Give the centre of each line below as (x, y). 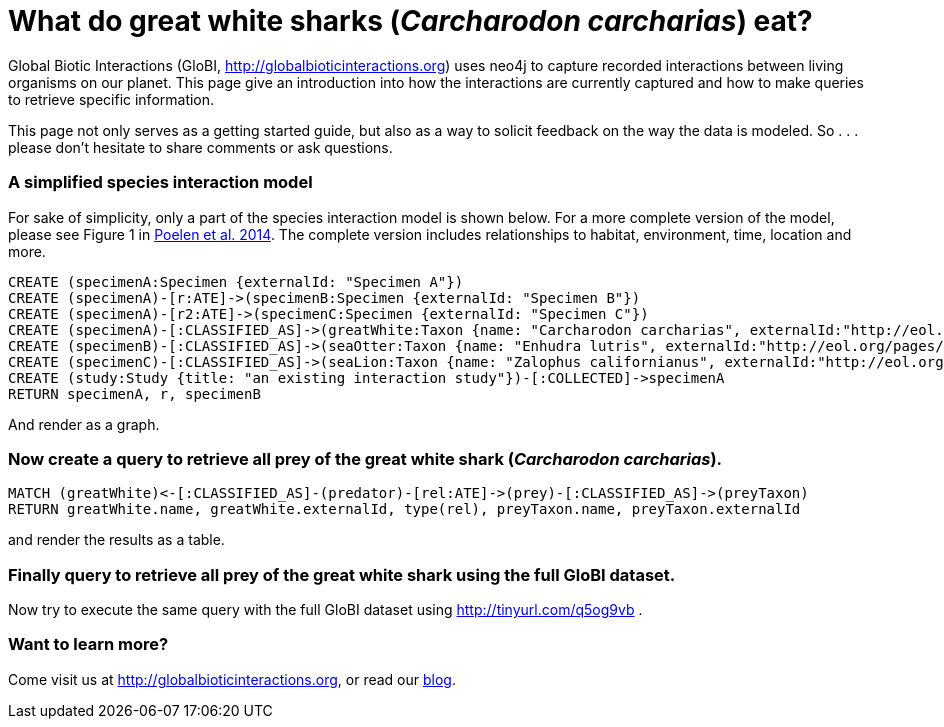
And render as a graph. (84, 424)
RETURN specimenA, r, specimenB (134, 393)
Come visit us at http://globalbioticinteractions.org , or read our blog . (232, 679)
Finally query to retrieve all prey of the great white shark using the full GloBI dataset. (342, 574)
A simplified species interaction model (160, 182)
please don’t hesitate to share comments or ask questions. (200, 147)
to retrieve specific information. (111, 99)
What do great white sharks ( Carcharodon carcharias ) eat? (410, 21)
